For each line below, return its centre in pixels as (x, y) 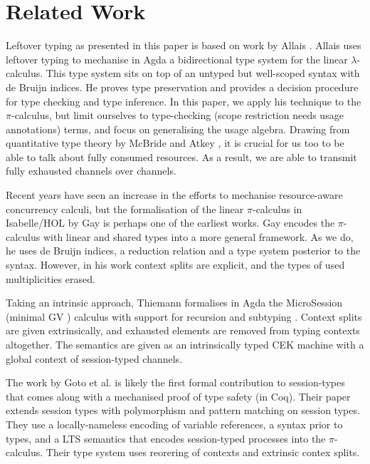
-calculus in (277, 208)
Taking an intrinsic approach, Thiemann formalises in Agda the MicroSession (174, 303)
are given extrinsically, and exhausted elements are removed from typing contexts (183, 330)
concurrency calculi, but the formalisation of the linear (125, 208)
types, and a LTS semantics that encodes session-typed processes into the (166, 438)
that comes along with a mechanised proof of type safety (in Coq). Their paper (178, 396)
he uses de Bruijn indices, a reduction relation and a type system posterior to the (183, 251)
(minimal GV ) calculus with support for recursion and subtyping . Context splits (184, 316)
